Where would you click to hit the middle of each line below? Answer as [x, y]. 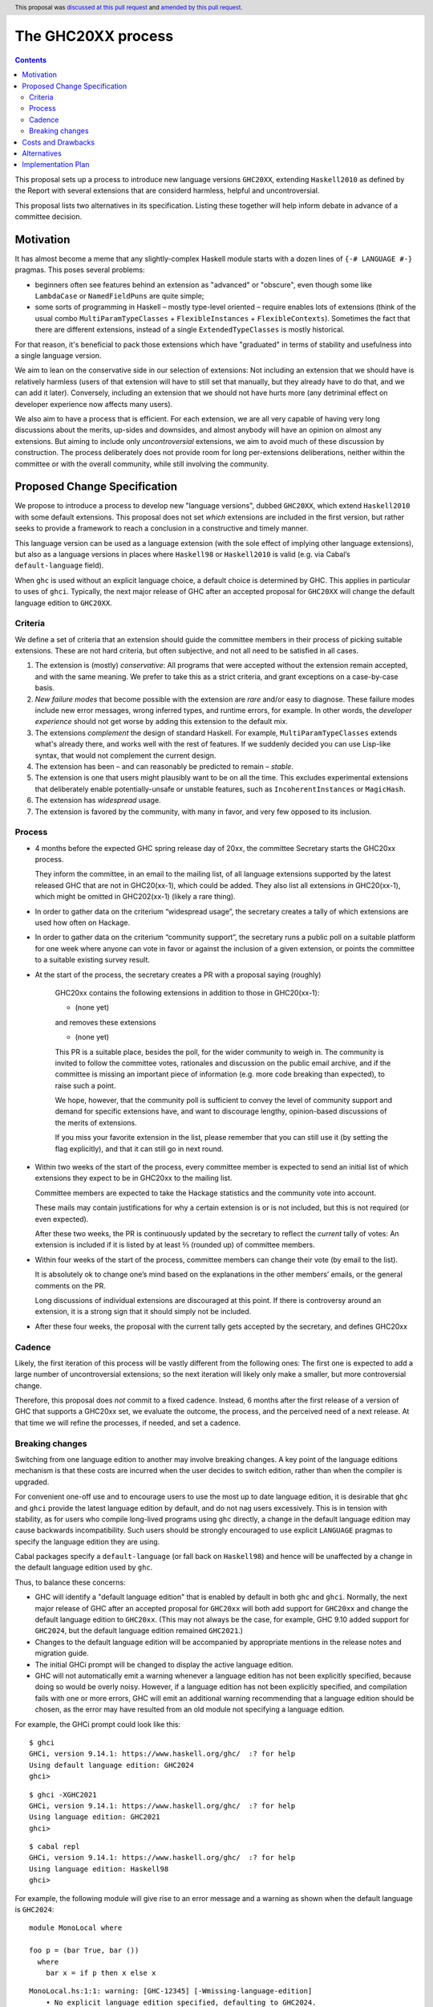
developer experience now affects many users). [94, 404]
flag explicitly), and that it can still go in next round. [139, 1149]
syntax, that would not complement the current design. [125, 755]
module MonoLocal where [76, 1928]
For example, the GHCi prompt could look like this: [98, 1724]
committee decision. [49, 216]
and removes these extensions [105, 1022]
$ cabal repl [55, 1847]
